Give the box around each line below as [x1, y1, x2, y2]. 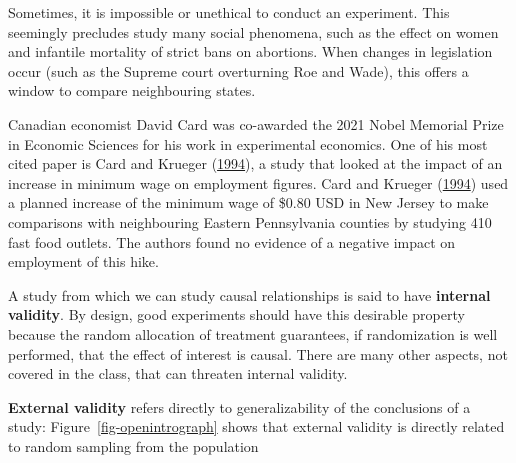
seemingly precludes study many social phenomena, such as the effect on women [8, 21, 499, 42]
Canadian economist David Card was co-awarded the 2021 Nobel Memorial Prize [8, 113, 504, 134]
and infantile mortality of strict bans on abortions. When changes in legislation [8, 41, 493, 62]
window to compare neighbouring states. [8, 80, 256, 101]
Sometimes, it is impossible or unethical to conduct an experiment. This [8, 2, 450, 22]
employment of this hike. [8, 251, 159, 272]
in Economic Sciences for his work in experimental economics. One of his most [8, 133, 488, 154]
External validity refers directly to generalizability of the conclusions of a [8, 396, 471, 417]
